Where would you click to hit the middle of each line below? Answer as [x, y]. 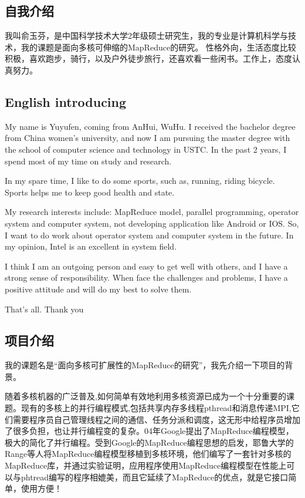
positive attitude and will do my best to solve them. [98, 289]
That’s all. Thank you [44, 309]
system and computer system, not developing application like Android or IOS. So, [152, 223]
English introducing [66, 101]
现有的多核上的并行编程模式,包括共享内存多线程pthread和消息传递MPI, [156, 408]
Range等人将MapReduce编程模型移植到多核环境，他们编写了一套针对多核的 [148, 454]
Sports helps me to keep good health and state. [90, 192]
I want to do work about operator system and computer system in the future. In [149, 235]
